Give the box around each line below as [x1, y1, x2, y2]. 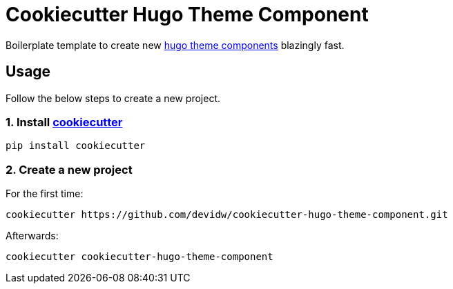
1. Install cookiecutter [6, 114, 123, 129]
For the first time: [6, 188, 84, 200]
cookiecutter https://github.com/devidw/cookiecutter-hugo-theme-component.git [6, 209, 448, 221]
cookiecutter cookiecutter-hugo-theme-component [6, 251, 273, 263]
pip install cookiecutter [6, 140, 146, 152]
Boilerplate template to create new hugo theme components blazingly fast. [6, 39, 345, 51]
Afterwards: [6, 230, 59, 242]
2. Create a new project [6, 162, 133, 177]
